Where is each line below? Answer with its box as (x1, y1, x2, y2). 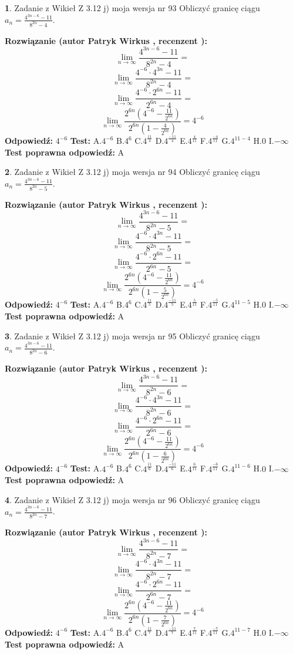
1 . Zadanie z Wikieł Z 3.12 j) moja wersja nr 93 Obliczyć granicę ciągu (5, 2, 260, 14)
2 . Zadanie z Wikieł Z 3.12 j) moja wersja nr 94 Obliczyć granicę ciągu (5, 166, 260, 178)
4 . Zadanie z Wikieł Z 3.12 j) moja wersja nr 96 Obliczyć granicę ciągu (5, 493, 260, 505)
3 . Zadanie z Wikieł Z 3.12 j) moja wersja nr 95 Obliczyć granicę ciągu (5, 329, 260, 342)
